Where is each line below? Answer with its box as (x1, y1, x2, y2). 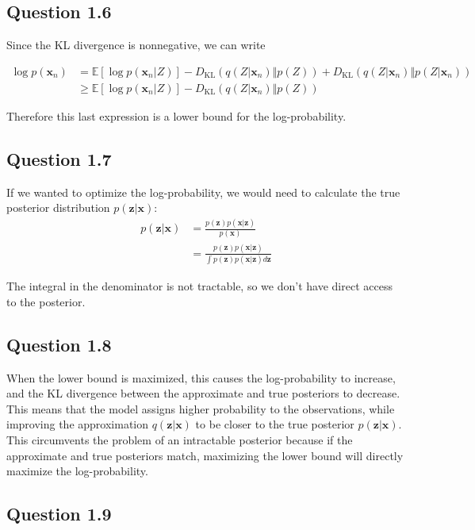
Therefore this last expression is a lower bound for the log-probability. (6, 107, 347, 124)
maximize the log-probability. (6, 463, 148, 479)
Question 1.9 (6, 501, 112, 526)
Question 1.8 (6, 332, 112, 356)
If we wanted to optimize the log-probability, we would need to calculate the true (6, 183, 400, 200)
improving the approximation (6, 416, 149, 432)
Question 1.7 (6, 146, 112, 171)
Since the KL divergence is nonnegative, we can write (6, 36, 266, 53)
